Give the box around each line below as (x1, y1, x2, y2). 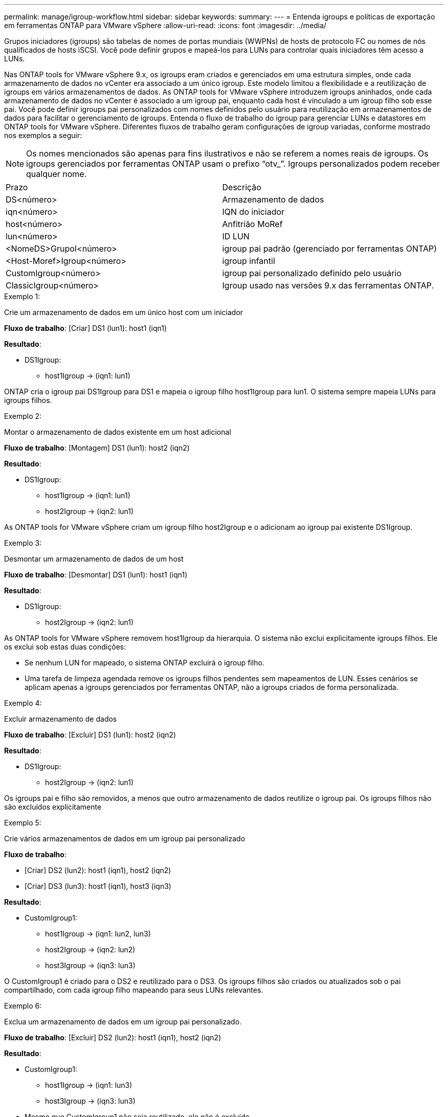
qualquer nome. (26, 169, 87, 179)
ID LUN (222, 231, 250, 241)
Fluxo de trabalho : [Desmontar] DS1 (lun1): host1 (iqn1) (4, 570, 188, 579)
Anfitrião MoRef (222, 219, 283, 229)
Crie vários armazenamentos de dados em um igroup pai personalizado (4, 834, 245, 843)
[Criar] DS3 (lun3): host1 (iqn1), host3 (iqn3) (25, 882, 171, 890)
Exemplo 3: (4, 539, 42, 547)
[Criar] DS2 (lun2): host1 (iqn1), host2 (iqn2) (25, 866, 171, 875)
